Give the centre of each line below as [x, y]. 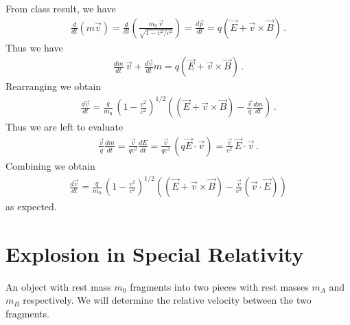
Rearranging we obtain [54, 86]
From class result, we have [61, 8]
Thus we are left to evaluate [65, 127]
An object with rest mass [58, 286]
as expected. [31, 206]
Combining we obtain [50, 166]
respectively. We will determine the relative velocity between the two [167, 300]
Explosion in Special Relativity [155, 253]
